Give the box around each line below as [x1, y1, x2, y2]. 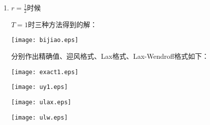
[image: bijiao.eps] [11, 37, 78, 44]
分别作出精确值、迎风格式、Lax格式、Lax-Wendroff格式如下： [11, 51, 209, 61]
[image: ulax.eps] [11, 98, 71, 106]
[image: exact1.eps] [11, 68, 78, 76]
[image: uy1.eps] [11, 83, 68, 91]
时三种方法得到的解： [28, 19, 97, 29]
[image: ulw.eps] [11, 114, 68, 121]
